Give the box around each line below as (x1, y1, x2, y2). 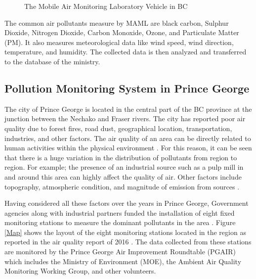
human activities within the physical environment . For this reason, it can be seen (4, 142, 252, 153)
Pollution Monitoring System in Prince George (4, 80, 250, 95)
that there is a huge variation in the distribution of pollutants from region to (4, 152, 237, 162)
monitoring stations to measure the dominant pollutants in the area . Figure (4, 217, 236, 228)
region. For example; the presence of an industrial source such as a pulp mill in (4, 162, 244, 172)
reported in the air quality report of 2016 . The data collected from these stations (4, 236, 252, 247)
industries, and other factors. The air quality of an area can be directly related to (4, 133, 251, 143)
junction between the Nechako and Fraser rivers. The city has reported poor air (4, 113, 246, 124)
